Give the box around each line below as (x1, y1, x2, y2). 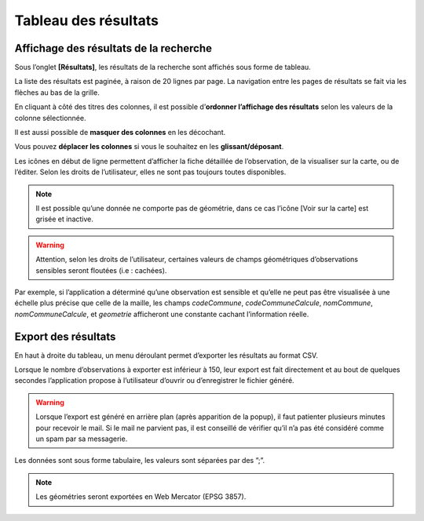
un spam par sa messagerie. (35, 434, 128, 443)
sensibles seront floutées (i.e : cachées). (35, 265, 167, 275)
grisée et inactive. (35, 214, 93, 224)
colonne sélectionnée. (14, 113, 86, 122)
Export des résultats (14, 330, 116, 343)
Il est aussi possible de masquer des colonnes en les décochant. (14, 128, 226, 137)
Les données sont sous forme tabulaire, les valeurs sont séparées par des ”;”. (14, 456, 265, 465)
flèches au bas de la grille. (14, 87, 100, 97)
